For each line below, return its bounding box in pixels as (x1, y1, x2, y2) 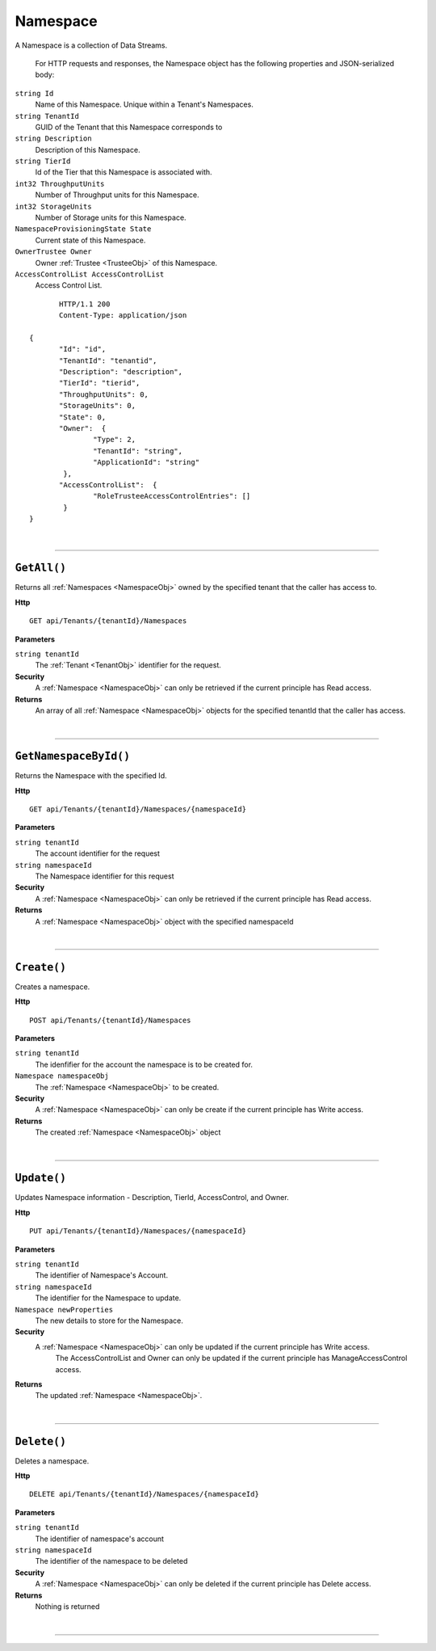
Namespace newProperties (15, 1305, 113, 1314)
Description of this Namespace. (35, 145, 140, 154)
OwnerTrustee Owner (15, 247, 92, 256)
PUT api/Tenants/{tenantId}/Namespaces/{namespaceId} (29, 1227, 246, 1236)
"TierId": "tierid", (59, 378, 140, 388)
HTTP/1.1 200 (59, 299, 111, 309)
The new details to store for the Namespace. (35, 1316, 183, 1325)
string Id (15, 89, 54, 98)
